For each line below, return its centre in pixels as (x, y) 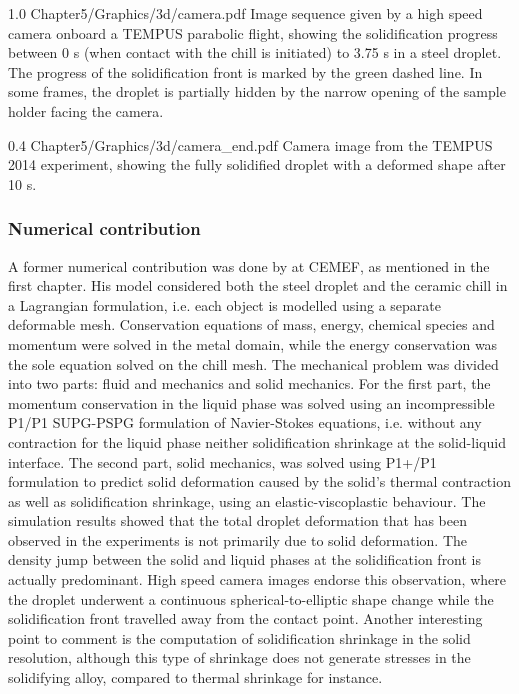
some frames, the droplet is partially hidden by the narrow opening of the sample (257, 91)
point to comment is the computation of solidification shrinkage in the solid (239, 637)
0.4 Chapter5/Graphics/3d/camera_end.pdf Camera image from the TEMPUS (250, 144)
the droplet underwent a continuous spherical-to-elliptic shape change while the (251, 598)
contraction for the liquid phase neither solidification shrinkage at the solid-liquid (257, 441)
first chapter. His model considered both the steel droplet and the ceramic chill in (258, 285)
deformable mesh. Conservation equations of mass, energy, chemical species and (251, 324)
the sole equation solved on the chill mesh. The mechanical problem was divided (253, 363)
